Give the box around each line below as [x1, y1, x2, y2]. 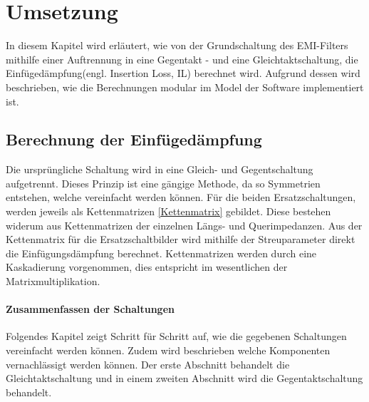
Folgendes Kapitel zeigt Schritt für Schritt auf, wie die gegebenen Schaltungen [6, 329, 347, 344]
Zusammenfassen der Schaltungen [6, 301, 175, 316]
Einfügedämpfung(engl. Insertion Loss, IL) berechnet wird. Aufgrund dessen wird [6, 66, 360, 81]
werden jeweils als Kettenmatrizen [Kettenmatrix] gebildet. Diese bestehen [6, 204, 331, 219]
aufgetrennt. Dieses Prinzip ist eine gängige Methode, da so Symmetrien [6, 175, 321, 190]
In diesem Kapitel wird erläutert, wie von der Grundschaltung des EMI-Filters [6, 38, 348, 53]
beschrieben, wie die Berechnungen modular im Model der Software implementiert [6, 79, 364, 94]
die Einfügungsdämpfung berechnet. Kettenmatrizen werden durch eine [6, 245, 317, 260]
